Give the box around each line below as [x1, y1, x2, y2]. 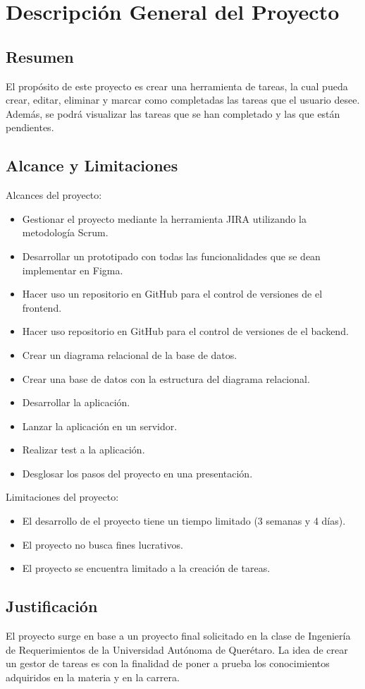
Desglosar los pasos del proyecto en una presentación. [22, 465, 253, 480]
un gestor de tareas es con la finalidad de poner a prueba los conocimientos [6, 656, 330, 671]
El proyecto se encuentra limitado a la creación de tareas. [22, 561, 271, 575]
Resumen [6, 45, 74, 67]
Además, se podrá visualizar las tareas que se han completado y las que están [6, 106, 340, 121]
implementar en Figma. [22, 262, 123, 277]
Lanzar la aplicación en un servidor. [22, 418, 178, 433]
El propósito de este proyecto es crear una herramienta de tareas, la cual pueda [6, 78, 348, 93]
